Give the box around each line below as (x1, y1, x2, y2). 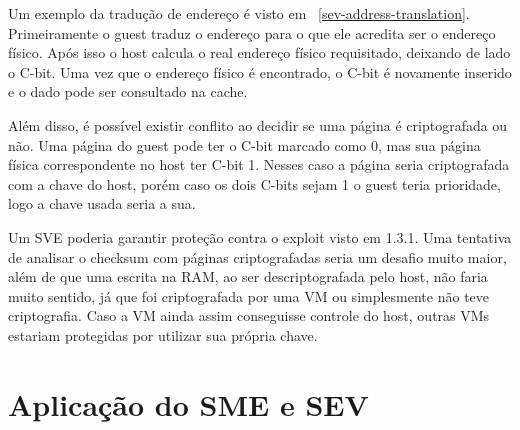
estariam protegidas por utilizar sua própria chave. (8, 324, 318, 345)
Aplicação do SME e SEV (8, 383, 369, 424)
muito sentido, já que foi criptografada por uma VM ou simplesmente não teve (8, 285, 490, 306)
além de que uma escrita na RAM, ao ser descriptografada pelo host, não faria (8, 266, 488, 287)
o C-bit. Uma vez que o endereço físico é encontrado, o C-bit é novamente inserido (8, 61, 512, 82)
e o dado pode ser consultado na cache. (8, 81, 248, 102)
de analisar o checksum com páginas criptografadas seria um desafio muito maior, (8, 246, 507, 267)
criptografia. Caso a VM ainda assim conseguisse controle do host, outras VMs (8, 305, 490, 326)
